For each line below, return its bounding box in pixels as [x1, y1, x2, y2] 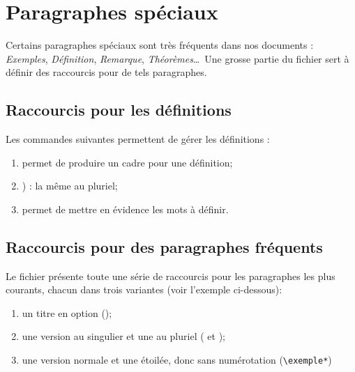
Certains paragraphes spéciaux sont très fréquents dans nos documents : [6, 38, 314, 52]
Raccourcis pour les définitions [6, 99, 232, 121]
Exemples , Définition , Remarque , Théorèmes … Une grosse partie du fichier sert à [6, 51, 349, 65]
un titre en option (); [22, 305, 112, 320]
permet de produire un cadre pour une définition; [22, 155, 233, 169]
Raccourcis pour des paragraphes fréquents [6, 235, 323, 257]
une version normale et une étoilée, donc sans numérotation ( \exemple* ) [22, 352, 332, 367]
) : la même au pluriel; [22, 178, 118, 193]
